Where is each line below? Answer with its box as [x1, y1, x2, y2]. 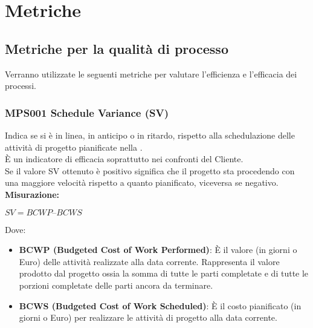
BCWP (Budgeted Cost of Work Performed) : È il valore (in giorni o [19, 243, 297, 256]
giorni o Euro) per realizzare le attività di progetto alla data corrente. [19, 311, 277, 324]
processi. [5, 79, 36, 92]
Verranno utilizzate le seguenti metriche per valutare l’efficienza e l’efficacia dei [5, 67, 297, 80]
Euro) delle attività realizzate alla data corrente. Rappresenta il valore [19, 255, 280, 267]
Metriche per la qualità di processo [5, 39, 228, 57]
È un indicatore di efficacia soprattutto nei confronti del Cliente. [5, 153, 244, 165]
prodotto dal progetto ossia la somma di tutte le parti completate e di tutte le [19, 267, 309, 280]
